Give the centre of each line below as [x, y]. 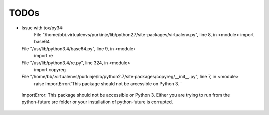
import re [44, 56]
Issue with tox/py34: [43, 28]
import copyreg [50, 69]
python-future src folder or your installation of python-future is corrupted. [97, 102]
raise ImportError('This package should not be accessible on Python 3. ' [108, 83]
